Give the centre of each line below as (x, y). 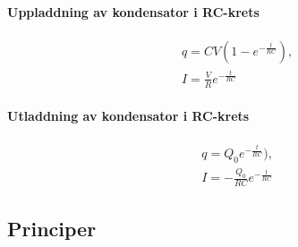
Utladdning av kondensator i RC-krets (128, 116)
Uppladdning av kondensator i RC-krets (133, 11)
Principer (52, 228)
